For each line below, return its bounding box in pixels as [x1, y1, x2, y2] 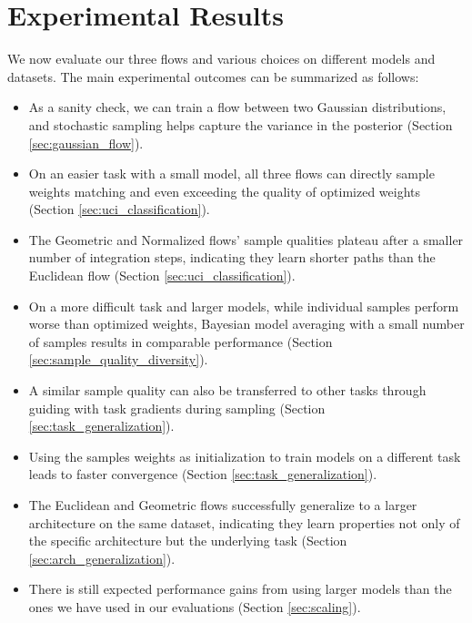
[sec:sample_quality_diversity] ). [28, 350, 208, 369]
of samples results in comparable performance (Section [28, 332, 333, 351]
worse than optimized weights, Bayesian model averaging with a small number [28, 314, 465, 333]
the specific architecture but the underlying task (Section [28, 531, 347, 550]
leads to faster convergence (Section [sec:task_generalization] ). [28, 465, 377, 484]
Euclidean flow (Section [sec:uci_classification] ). [28, 266, 296, 285]
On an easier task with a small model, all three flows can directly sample [28, 164, 435, 183]
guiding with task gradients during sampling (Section [28, 398, 326, 417]
